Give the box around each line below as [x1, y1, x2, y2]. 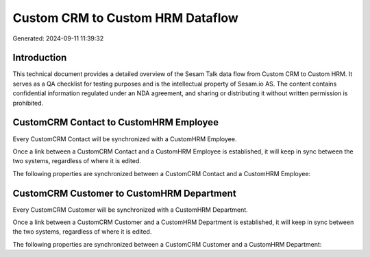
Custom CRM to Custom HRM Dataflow [12, 10, 239, 25]
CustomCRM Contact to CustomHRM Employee [12, 117, 219, 128]
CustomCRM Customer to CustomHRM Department [12, 187, 236, 199]
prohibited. [12, 99, 44, 107]
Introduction [12, 52, 67, 64]
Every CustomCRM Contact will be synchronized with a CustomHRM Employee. [12, 134, 237, 143]
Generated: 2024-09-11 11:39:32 [12, 34, 104, 42]
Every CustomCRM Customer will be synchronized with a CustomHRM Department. [12, 206, 248, 214]
